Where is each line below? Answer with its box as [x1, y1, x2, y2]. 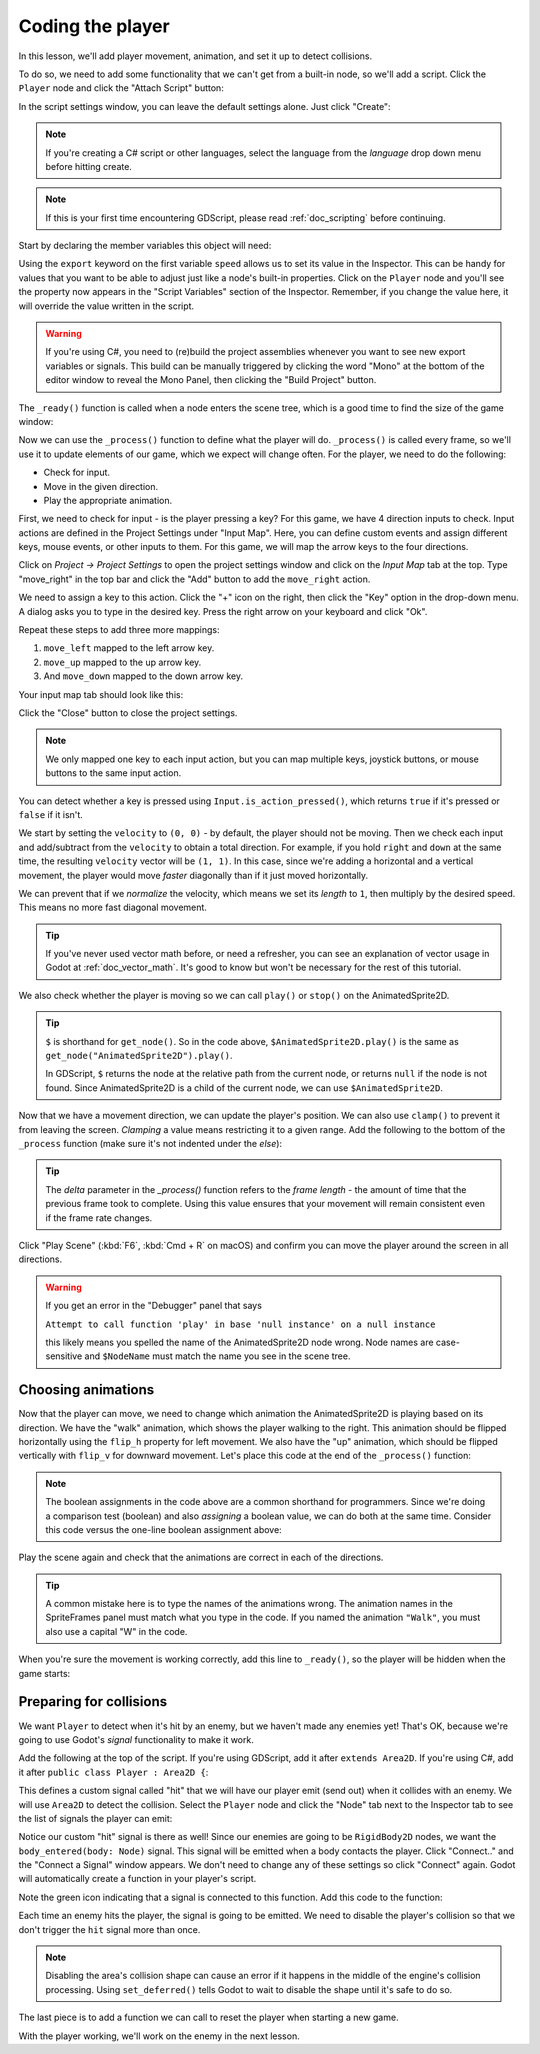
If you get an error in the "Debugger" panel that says [45, 1300, 262, 1312]
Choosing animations [18, 1381, 155, 1399]
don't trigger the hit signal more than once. [18, 1923, 201, 1935]
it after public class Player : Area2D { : [18, 1766, 209, 1778]
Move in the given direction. [43, 480, 159, 492]
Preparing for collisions [18, 1693, 168, 1710]
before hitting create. [45, 160, 132, 172]
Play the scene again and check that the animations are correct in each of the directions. [18, 1551, 384, 1564]
